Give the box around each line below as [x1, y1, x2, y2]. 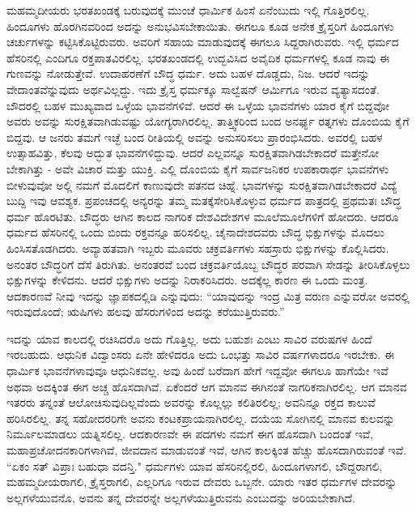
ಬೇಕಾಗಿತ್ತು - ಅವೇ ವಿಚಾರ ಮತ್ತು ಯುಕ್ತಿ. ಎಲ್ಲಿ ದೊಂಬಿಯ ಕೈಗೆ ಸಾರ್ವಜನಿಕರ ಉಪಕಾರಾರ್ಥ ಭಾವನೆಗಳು [6, 160, 389, 177]
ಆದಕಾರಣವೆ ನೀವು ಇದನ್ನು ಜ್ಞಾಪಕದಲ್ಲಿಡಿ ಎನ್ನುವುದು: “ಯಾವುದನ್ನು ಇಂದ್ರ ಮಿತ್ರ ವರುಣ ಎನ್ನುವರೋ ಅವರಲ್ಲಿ [6, 287, 410, 304]
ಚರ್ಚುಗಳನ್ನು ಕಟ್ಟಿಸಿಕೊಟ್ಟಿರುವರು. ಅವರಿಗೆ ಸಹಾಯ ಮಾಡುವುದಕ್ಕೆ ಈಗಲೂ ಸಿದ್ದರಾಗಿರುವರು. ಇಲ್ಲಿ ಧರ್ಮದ [6, 33, 399, 50]
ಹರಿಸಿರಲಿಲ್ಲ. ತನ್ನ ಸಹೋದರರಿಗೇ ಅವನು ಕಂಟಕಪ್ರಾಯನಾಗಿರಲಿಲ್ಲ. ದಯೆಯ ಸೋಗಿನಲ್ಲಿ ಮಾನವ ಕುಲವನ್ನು [6, 409, 395, 426]
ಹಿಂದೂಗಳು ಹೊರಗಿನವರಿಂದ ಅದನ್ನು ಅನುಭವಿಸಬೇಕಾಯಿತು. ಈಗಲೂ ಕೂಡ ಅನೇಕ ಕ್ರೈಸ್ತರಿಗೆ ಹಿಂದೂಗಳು [6, 17, 394, 34]
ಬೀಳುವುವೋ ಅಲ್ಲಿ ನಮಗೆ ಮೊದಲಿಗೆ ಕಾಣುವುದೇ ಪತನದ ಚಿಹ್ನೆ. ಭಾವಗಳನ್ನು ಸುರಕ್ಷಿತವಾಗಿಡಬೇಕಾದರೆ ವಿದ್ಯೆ [6, 176, 397, 193]
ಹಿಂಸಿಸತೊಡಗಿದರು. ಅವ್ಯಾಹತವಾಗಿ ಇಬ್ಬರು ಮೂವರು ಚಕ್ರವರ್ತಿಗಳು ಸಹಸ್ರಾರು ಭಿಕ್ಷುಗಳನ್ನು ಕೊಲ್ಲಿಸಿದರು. [6, 239, 389, 256]
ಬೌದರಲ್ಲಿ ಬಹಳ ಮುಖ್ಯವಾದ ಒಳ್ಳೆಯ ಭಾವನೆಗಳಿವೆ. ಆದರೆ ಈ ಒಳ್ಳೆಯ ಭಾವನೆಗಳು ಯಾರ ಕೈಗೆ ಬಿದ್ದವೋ [6, 96, 389, 113]
